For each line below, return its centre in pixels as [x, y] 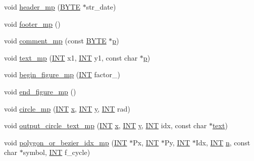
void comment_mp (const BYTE [55, 41]
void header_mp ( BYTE [42, 7]
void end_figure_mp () [40, 91]
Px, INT [146, 142]
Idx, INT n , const [223, 142]
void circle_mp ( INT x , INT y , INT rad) [67, 108]
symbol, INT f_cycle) [57, 152]
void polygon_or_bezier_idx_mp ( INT [66, 142]
